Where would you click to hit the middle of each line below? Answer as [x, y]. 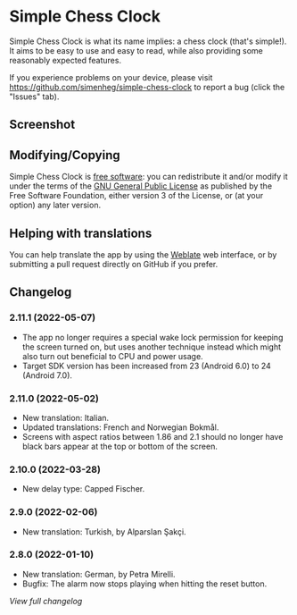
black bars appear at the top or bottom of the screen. [120, 446]
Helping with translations [81, 233]
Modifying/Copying [65, 155]
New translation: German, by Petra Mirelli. [99, 574]
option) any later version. [55, 205]
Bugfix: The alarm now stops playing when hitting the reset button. [144, 584]
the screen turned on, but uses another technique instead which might [152, 347]
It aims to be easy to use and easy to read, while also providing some [136, 50]
